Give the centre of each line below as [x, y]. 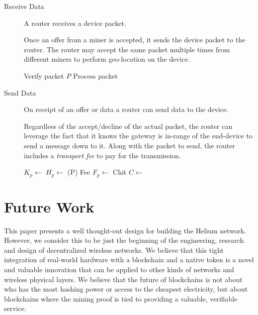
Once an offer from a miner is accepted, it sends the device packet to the [135, 40]
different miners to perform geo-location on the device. [107, 59]
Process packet [95, 75]
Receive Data [24, 6]
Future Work [49, 206]
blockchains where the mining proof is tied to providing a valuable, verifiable [121, 298]
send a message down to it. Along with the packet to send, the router [129, 145]
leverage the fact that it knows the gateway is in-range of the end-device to [138, 136]
